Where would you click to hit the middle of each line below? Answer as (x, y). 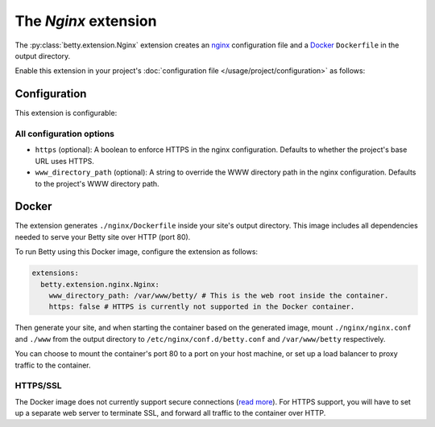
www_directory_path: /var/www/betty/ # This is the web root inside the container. (219, 296)
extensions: (56, 273)
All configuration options (64, 134)
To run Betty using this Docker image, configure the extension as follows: (136, 252)
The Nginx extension (86, 21)
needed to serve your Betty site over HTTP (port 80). (103, 236)
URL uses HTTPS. (64, 161)
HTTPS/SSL (38, 386)
